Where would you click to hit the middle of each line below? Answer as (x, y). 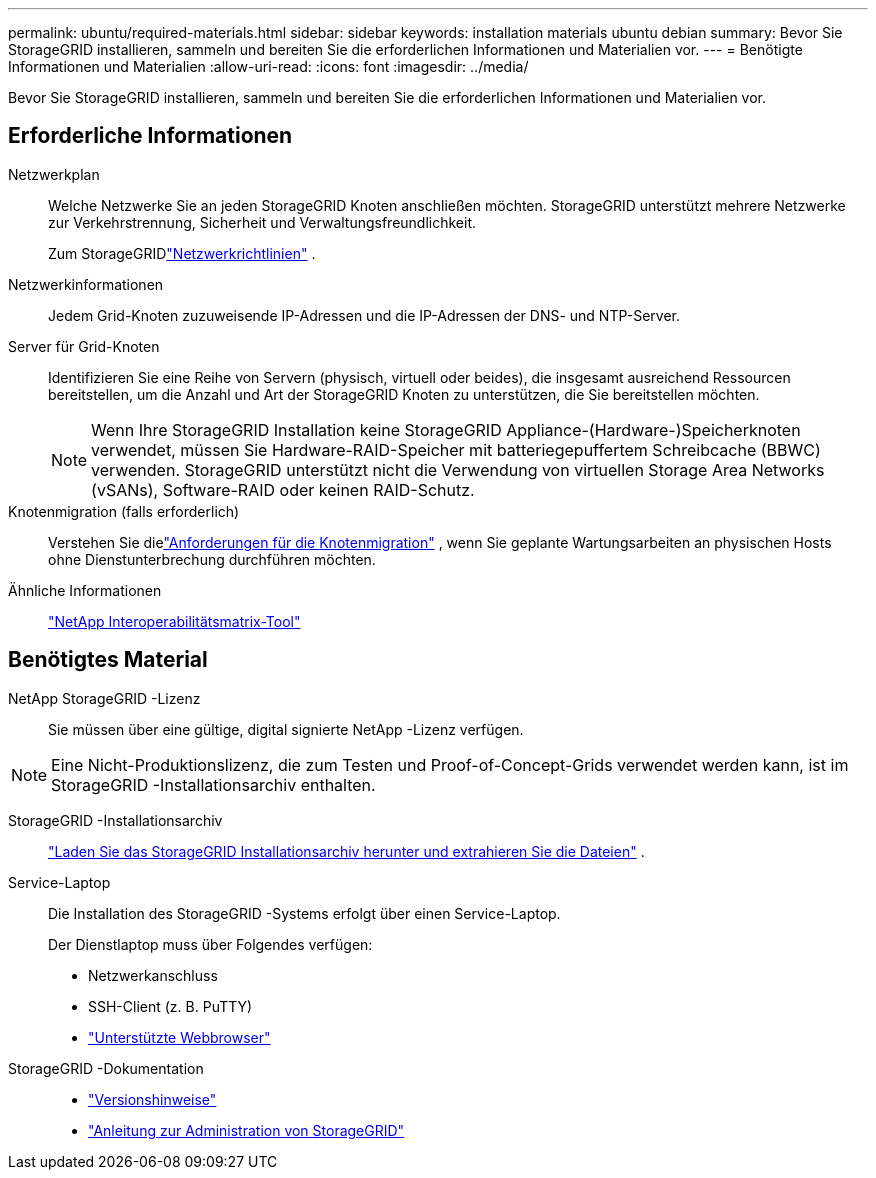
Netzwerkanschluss (153, 975)
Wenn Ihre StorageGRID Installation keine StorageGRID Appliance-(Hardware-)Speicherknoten (446, 429)
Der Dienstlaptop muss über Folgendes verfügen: (210, 944)
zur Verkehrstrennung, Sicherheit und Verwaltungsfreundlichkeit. (262, 222)
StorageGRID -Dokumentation (106, 1068)
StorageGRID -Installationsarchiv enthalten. (213, 784)
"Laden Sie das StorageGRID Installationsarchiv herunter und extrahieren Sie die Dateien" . (346, 851)
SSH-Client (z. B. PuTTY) (170, 1006)
